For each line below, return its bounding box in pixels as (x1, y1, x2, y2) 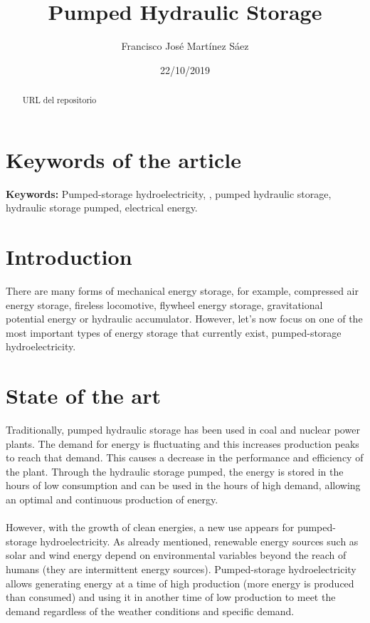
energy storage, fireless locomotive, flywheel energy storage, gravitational (6, 297, 323, 312)
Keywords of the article (6, 145, 241, 174)
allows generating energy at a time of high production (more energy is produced (6, 575, 354, 590)
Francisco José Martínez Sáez (121, 38, 249, 53)
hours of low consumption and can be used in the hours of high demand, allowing (6, 478, 361, 493)
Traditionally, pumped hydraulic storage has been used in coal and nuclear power (6, 422, 360, 437)
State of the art (6, 381, 162, 410)
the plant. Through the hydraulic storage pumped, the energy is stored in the (6, 464, 344, 478)
